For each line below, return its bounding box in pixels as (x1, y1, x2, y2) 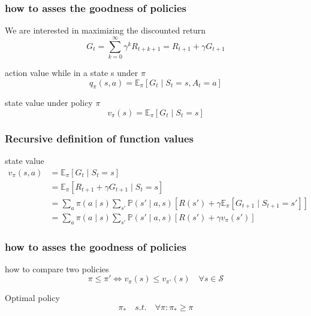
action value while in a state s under (5, 66, 138, 78)
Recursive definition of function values (5, 130, 194, 145)
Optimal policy (5, 291, 60, 304)
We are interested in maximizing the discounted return (5, 24, 206, 37)
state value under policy (5, 96, 93, 109)
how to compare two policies (5, 262, 109, 275)
